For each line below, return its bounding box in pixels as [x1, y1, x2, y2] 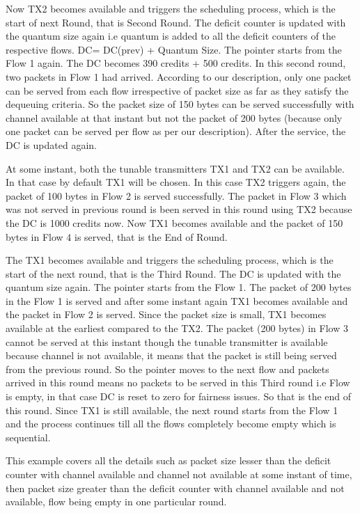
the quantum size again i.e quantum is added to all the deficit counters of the [6, 29, 336, 43]
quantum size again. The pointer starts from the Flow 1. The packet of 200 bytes [6, 280, 352, 294]
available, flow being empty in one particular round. [6, 494, 227, 509]
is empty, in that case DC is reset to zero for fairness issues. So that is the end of [6, 389, 352, 404]
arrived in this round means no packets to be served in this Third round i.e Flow [6, 375, 350, 390]
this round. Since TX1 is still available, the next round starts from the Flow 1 [6, 402, 338, 417]
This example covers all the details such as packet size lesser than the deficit [6, 453, 331, 468]
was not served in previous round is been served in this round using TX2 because [6, 202, 352, 216]
